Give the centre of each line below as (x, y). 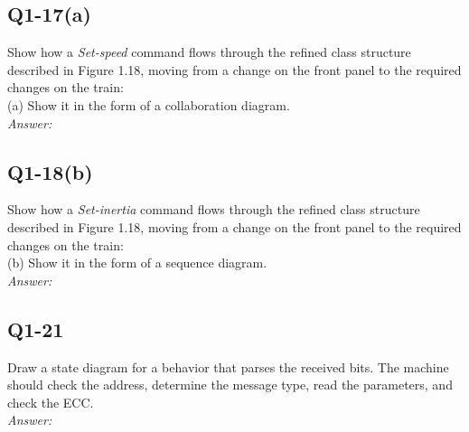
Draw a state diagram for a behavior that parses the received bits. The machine (228, 366)
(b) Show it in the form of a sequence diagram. (137, 263)
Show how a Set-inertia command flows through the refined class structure (214, 209)
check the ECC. (51, 402)
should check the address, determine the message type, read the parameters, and (230, 385)
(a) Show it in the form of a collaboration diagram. (149, 104)
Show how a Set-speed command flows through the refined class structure (209, 52)
